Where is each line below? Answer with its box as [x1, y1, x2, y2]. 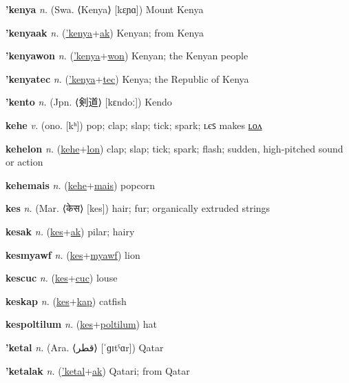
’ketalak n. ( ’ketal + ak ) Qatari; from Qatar [6, 363, 190, 377]
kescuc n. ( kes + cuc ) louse [6, 271, 118, 285]
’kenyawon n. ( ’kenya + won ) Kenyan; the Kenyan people [6, 48, 248, 63]
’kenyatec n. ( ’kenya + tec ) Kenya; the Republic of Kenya [6, 71, 249, 86]
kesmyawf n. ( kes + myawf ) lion [6, 247, 140, 262]
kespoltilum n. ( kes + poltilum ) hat [6, 317, 157, 331]
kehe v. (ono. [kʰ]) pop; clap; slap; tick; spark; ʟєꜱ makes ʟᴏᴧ [6, 117, 262, 132]
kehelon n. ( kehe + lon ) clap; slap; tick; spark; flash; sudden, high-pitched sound [6, 141, 343, 155]
